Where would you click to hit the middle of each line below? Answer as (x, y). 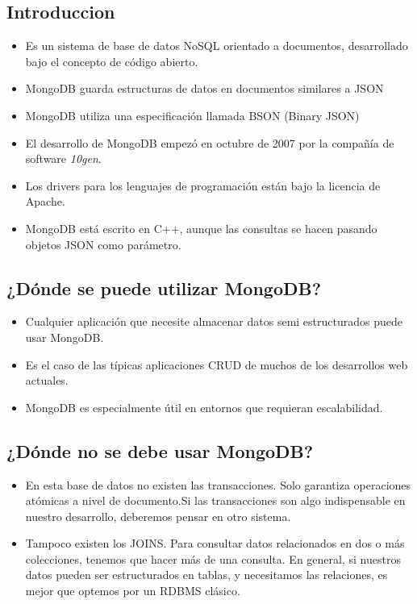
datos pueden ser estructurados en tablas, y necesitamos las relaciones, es (206, 575)
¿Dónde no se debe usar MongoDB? (160, 450)
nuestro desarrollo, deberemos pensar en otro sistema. (158, 516)
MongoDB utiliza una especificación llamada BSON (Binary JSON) (192, 115)
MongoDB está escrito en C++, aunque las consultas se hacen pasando (201, 228)
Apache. (45, 201)
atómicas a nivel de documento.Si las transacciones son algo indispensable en (215, 500)
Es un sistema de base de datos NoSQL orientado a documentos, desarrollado (217, 46)
